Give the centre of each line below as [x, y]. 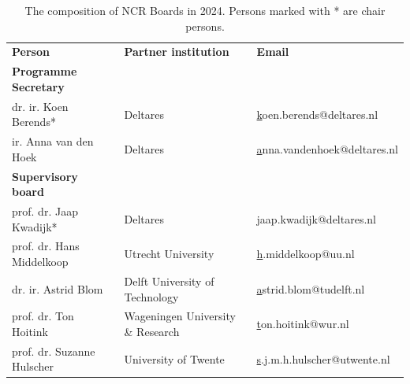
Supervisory [45, 176]
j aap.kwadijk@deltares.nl [316, 218]
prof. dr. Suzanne [54, 351]
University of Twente [174, 358]
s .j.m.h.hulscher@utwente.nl [323, 358]
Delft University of [169, 281]
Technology [151, 296]
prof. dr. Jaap [45, 211]
